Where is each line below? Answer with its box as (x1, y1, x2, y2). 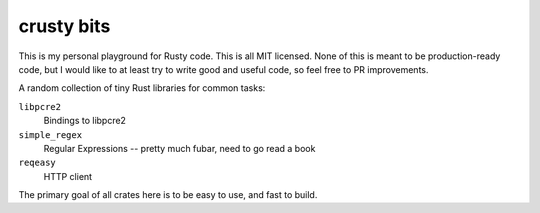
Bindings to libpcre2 (43, 115, 127, 127)
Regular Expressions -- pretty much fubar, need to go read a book (43, 142, 316, 154)
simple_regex (18, 129, 83, 140)
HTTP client (43, 170, 93, 182)
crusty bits (18, 15, 111, 37)
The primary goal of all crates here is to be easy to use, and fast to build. (18, 189, 318, 201)
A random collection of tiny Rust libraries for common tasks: (18, 82, 266, 94)
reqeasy (18, 157, 57, 169)
